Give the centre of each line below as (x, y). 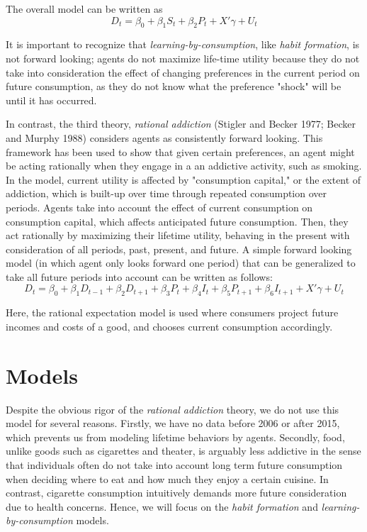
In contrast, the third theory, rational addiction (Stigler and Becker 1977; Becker (181, 124)
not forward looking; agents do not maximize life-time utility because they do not (183, 58)
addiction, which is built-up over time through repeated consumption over (166, 193)
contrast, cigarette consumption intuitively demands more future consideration (176, 493)
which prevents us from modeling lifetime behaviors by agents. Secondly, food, (175, 437)
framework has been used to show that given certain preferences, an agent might (180, 151)
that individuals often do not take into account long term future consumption (174, 464)
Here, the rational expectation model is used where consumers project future (172, 312)
